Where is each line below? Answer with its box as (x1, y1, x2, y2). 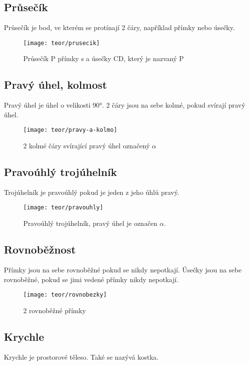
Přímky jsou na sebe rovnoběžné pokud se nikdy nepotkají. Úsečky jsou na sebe (4, 264, 242, 274)
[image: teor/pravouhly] (23, 204, 103, 211)
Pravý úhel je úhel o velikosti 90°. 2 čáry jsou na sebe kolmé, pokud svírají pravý (4, 100, 246, 110)
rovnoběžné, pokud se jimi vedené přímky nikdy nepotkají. (4, 274, 179, 284)
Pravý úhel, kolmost (4, 77, 107, 92)
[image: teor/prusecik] (23, 39, 100, 47)
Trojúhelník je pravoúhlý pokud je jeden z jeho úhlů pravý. (4, 187, 180, 197)
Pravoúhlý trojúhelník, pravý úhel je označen (23, 218, 158, 228)
